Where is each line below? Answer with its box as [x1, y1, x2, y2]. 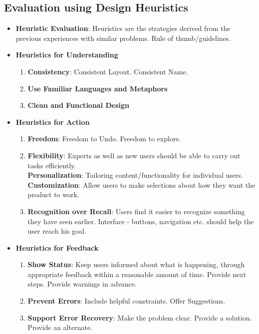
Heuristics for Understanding [15, 49, 118, 60]
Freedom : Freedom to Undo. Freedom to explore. [27, 133, 181, 144]
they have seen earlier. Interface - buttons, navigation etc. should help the [27, 216, 254, 226]
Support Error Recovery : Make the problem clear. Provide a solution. [27, 312, 252, 323]
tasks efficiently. [27, 160, 76, 170]
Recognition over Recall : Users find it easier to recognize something [27, 206, 245, 216]
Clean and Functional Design [27, 100, 130, 110]
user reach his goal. [27, 226, 86, 236]
